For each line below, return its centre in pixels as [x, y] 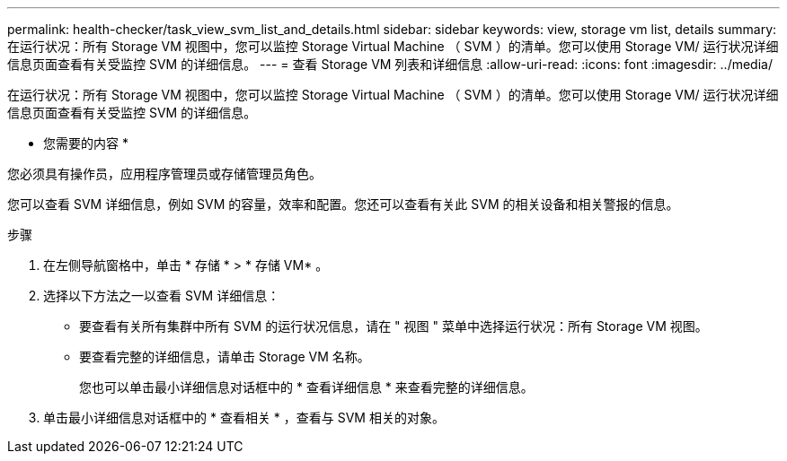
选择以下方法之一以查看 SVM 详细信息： [162, 296]
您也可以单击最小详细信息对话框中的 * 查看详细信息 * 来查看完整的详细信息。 [306, 387]
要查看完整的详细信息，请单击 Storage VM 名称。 [225, 357]
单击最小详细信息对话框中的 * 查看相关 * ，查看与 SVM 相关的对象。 [244, 418]
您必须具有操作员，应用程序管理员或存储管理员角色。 [164, 174]
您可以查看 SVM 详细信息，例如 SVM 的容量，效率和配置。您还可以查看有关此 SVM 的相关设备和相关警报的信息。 [343, 204]
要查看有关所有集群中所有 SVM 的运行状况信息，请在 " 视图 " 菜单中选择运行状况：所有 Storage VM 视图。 [393, 326]
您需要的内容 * [86, 143]
